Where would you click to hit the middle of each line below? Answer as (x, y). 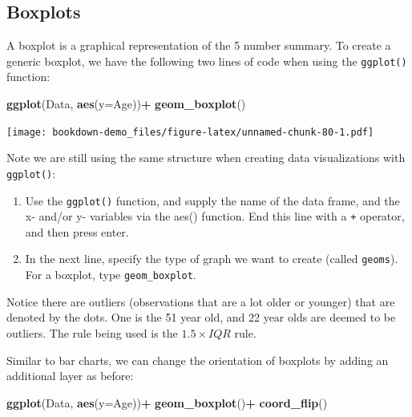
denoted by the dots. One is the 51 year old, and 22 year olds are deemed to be (201, 317)
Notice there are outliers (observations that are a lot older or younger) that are (201, 301)
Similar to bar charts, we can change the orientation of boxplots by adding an (198, 360)
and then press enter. (77, 231)
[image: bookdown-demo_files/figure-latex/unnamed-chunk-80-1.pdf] (190, 132)
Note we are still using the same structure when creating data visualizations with (206, 158)
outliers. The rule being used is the (92, 332)
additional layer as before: (70, 376)
